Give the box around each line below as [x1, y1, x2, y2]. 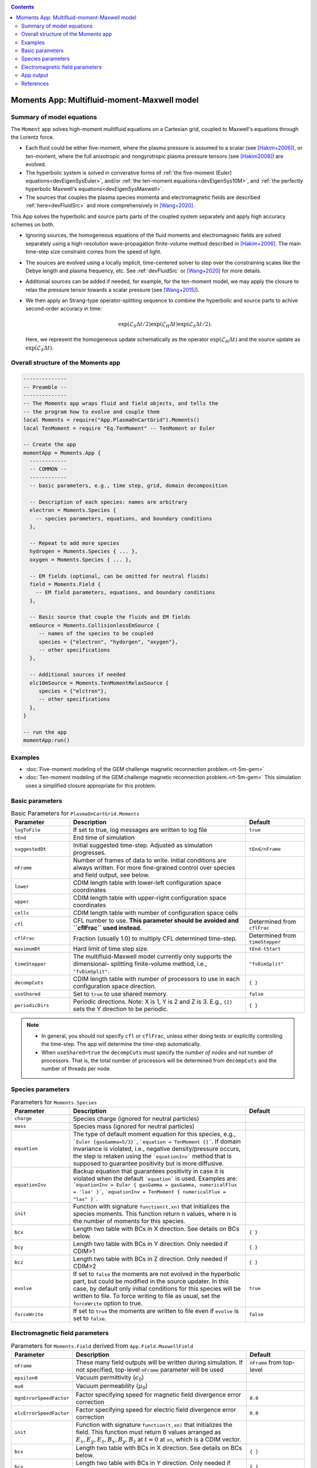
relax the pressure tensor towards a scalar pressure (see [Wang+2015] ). [25, 286, 200, 293]
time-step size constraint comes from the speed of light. [25, 248, 162, 255]
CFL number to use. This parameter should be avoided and [73, 917, 239, 925]
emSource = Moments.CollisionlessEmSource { [29, 622, 160, 628]
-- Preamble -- [23, 383, 67, 390]
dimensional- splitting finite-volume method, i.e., [73, 960, 208, 968]
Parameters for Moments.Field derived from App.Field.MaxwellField [11, 1342, 194, 1350]
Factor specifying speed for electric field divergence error [75, 1405, 237, 1413]
